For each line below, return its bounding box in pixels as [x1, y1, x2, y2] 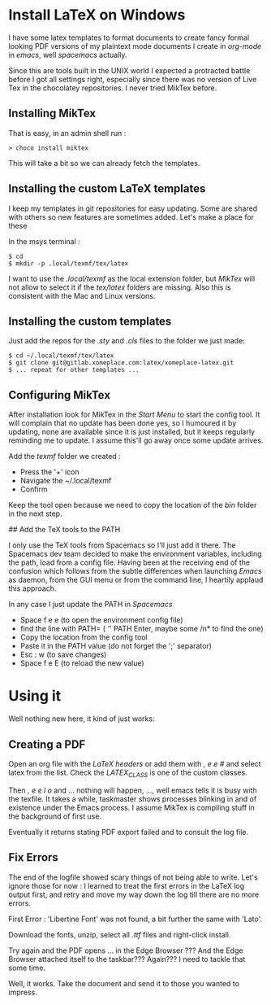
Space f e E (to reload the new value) [19, 658, 144, 668]
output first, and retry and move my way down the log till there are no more [8, 889, 260, 899]
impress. [8, 987, 38, 997]
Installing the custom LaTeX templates [8, 181, 206, 196]
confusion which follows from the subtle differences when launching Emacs [8, 566, 262, 576]
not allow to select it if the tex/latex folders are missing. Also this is [8, 282, 231, 292]
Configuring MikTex [8, 388, 111, 402]
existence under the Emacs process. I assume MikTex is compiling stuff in [8, 802, 256, 812]
